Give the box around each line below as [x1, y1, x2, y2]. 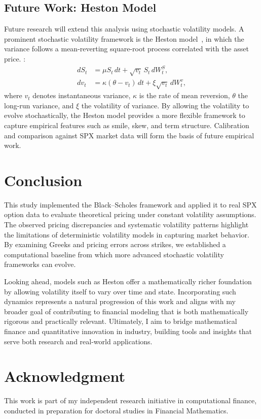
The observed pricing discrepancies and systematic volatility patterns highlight [4, 219, 249, 230]
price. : [4, 53, 26, 64]
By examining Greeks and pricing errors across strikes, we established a [4, 239, 226, 250]
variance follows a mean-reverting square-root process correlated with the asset [4, 43, 249, 54]
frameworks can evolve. [4, 259, 76, 270]
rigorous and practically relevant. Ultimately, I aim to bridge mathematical [4, 316, 237, 326]
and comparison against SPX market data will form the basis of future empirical [4, 130, 254, 140]
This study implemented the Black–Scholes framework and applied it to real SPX [4, 199, 257, 210]
